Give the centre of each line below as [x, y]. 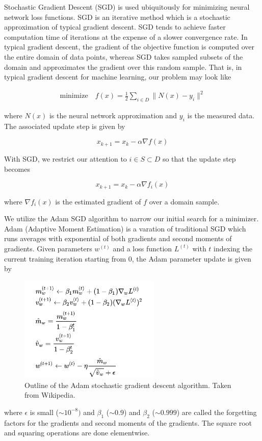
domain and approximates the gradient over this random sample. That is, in [123, 67]
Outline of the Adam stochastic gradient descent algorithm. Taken [128, 385]
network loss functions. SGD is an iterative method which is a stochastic [117, 17]
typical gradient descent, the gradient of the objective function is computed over [129, 47]
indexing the [233, 248]
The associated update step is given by [65, 126]
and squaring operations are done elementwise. [77, 433]
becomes [17, 168]
